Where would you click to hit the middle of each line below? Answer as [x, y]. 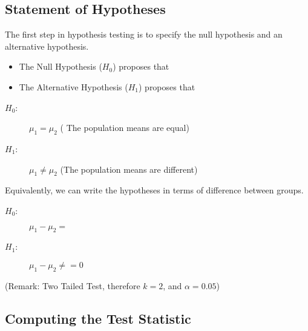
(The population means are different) [129, 169]
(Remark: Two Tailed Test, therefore [73, 285]
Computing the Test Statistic [98, 318]
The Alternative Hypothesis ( [74, 86]
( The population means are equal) [125, 128]
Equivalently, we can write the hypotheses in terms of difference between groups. [154, 190]
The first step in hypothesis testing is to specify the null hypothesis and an [144, 34]
